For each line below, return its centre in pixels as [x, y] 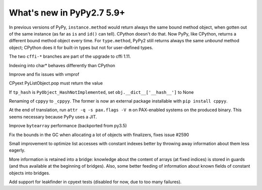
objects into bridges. [30, 173]
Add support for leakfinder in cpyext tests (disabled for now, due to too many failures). [95, 182]
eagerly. [17, 150]
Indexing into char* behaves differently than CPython [62, 65]
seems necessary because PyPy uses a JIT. [53, 117]
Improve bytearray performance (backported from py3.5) [68, 126]
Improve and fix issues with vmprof [44, 74]
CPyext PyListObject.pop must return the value [56, 83]
